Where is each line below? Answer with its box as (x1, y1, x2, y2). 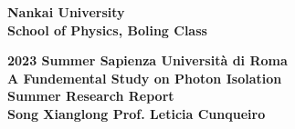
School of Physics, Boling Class (7, 20, 207, 39)
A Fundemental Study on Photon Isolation (7, 68, 282, 87)
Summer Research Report (7, 86, 174, 105)
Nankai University (7, 3, 125, 21)
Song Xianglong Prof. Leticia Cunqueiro (7, 104, 266, 123)
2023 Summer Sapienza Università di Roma (7, 51, 288, 70)
